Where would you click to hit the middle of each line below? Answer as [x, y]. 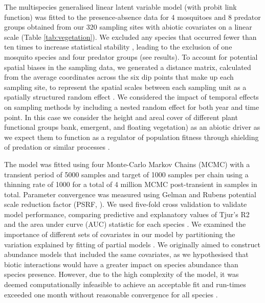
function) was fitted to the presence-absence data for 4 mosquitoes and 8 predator [132, 17]
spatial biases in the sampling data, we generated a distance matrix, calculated [128, 67]
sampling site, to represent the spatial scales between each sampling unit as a [125, 87]
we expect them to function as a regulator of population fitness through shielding [131, 137]
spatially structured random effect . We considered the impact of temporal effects [131, 97]
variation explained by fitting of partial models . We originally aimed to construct [132, 244]
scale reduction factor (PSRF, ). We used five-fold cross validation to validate [126, 204]
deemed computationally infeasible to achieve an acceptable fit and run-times [125, 284]
